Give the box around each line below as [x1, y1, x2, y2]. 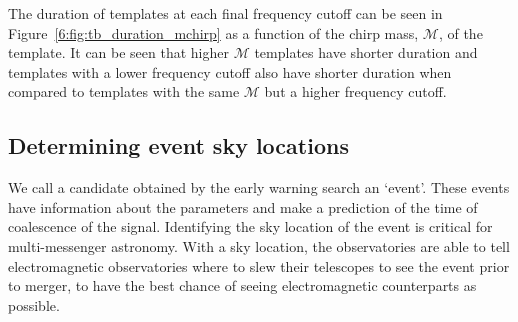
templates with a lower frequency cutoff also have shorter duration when [8, 61, 452, 82]
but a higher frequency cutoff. [264, 81, 447, 102]
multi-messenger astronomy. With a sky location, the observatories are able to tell [8, 235, 510, 256]
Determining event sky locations [8, 130, 349, 161]
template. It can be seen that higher [8, 42, 229, 63]
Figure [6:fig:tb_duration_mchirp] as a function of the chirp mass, [8, 22, 419, 43]
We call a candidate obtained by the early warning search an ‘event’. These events [8, 177, 510, 198]
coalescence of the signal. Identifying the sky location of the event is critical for [8, 216, 493, 237]
